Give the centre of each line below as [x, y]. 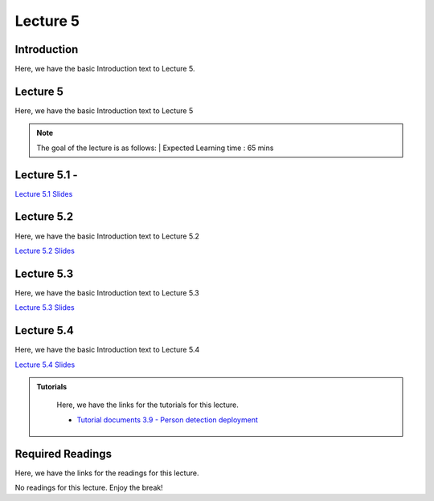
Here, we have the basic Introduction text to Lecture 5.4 [107, 350]
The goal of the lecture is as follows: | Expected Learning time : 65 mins [155, 148]
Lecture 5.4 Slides [45, 365]
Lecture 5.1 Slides [44, 193]
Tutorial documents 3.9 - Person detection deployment [168, 420]
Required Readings [63, 454]
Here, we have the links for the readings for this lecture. [107, 473]
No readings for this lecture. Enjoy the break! [89, 488]
